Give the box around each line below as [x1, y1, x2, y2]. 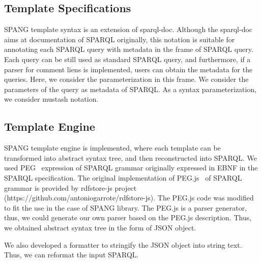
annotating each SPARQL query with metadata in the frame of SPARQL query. [4, 44, 253, 54]
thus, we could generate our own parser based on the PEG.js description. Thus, [4, 212, 252, 223]
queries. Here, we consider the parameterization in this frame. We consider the [4, 74, 249, 84]
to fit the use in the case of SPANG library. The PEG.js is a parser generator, [4, 202, 247, 213]
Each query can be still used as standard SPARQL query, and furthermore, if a [4, 53, 251, 64]
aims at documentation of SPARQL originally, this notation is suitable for [4, 34, 235, 44]
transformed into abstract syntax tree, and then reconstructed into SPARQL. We [4, 152, 257, 163]
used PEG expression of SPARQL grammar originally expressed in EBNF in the [4, 162, 258, 173]
